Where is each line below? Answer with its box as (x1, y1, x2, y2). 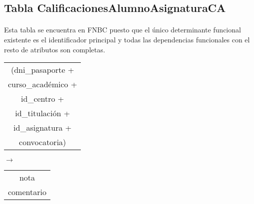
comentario (8, 186, 46, 198)
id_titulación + (15, 107, 70, 119)
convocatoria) (19, 136, 66, 148)
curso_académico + (8, 78, 77, 90)
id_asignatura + (13, 122, 72, 134)
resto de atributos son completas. (4, 44, 105, 54)
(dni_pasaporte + (10, 64, 74, 76)
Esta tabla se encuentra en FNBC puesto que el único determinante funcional (4, 24, 241, 35)
